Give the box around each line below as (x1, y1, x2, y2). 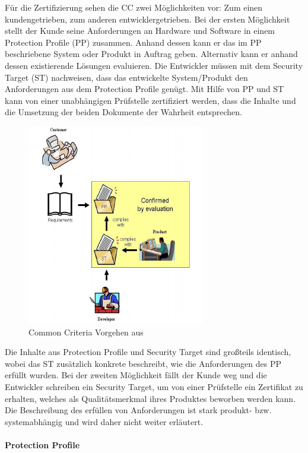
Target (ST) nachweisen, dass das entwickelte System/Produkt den (5, 71, 248, 83)
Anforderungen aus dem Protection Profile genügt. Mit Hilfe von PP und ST (5, 83, 284, 95)
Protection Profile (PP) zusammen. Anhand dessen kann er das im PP (5, 36, 262, 48)
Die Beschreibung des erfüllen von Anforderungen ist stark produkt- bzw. (5, 404, 272, 416)
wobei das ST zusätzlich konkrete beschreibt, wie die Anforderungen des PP (5, 357, 281, 369)
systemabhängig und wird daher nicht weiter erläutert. (5, 415, 204, 427)
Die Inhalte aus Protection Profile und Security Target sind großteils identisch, (5, 346, 291, 358)
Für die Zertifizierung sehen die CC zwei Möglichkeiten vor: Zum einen (5, 1, 263, 13)
